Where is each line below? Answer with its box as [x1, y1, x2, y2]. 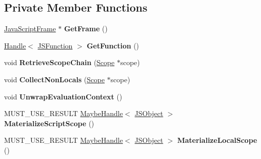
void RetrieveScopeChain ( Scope [4, 57, 115, 68]
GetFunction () [86, 40, 139, 50]
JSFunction [37, 40, 73, 50]
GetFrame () [64, 23, 108, 34]
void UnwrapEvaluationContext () [4, 91, 122, 101]
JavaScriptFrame [4, 23, 56, 34]
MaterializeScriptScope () [4, 118, 95, 128]
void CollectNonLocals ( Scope [4, 74, 105, 84]
